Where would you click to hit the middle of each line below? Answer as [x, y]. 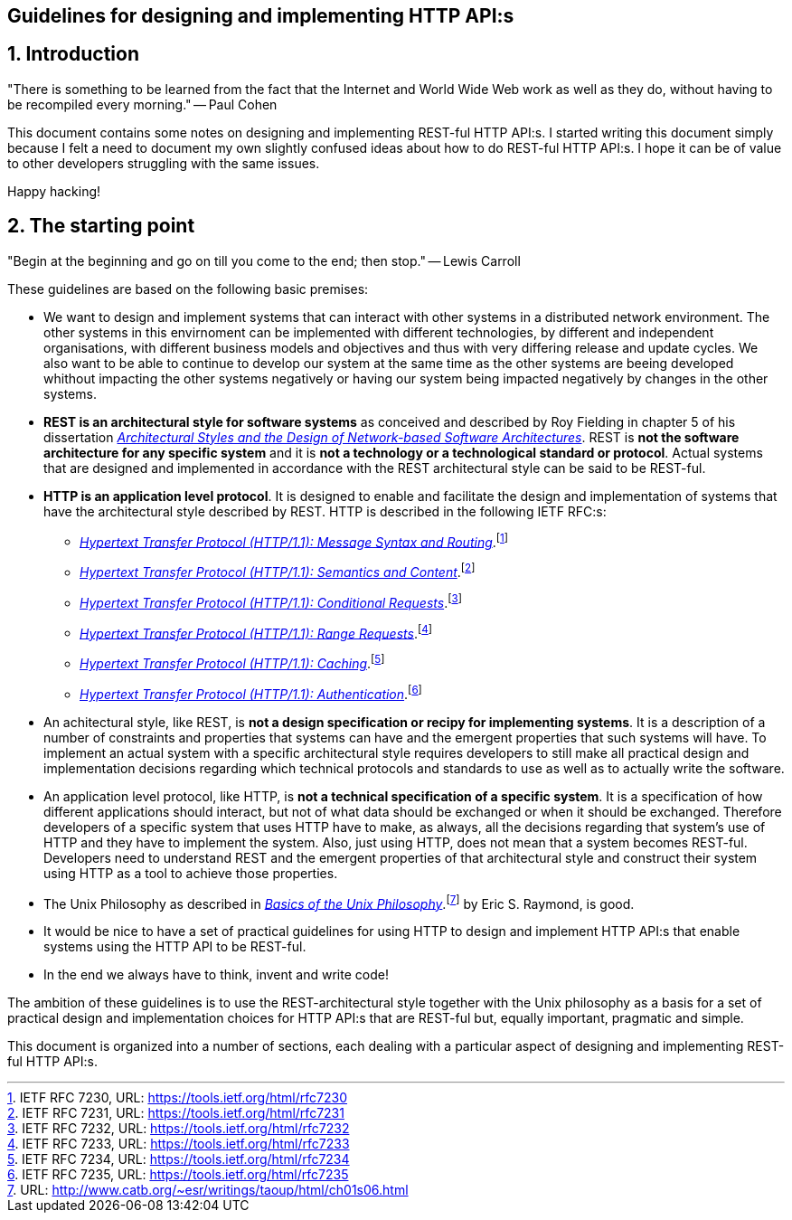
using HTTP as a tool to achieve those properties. [191, 873]
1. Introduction [73, 54]
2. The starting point [101, 226]
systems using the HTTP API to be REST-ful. [175, 947]
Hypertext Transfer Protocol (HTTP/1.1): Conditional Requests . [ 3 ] [271, 601]
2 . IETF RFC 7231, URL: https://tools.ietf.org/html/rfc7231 [176, 1113]
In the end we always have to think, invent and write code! [216, 975]
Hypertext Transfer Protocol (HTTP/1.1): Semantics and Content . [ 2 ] [278, 571]
